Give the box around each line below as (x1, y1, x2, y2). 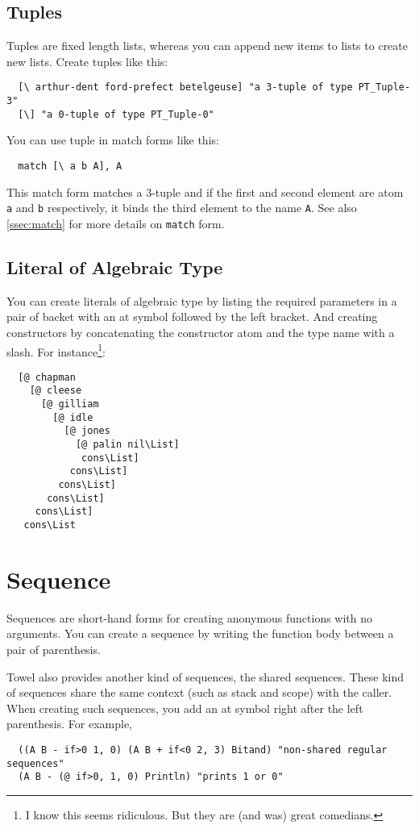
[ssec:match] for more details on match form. (6, 215, 225, 231)
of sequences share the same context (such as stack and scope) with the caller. (6, 684, 392, 701)
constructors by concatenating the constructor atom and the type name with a (6, 323, 395, 340)
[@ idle (52, 411, 93, 423)
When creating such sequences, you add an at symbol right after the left (6, 699, 363, 716)
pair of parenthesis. (6, 640, 101, 657)
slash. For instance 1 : (6, 340, 106, 360)
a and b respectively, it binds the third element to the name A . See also (6, 199, 357, 216)
